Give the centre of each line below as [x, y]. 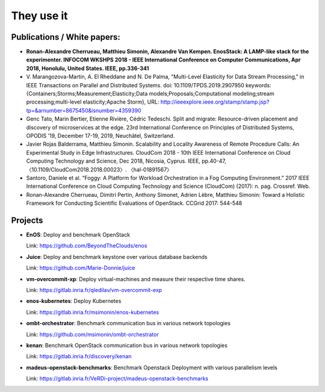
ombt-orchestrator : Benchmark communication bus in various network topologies [128, 323]
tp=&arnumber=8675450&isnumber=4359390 [84, 110]
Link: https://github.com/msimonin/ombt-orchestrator [92, 334]
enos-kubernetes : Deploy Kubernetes [74, 301]
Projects [27, 220]
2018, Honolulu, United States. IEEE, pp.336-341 [88, 68]
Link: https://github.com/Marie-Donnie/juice [81, 268]
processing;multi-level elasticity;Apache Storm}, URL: [93, 102]
